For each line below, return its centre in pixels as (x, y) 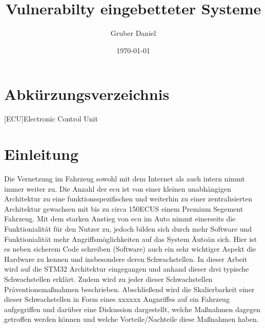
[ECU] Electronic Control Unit (51, 119)
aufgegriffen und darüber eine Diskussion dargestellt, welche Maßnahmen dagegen (132, 309)
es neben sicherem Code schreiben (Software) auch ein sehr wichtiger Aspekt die (130, 249)
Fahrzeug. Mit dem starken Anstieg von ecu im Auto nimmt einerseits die (120, 219)
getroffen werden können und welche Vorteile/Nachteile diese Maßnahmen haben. (131, 319)
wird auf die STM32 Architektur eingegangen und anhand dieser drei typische (127, 269)
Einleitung (42, 154)
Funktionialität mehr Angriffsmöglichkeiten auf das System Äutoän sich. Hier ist (131, 239)
